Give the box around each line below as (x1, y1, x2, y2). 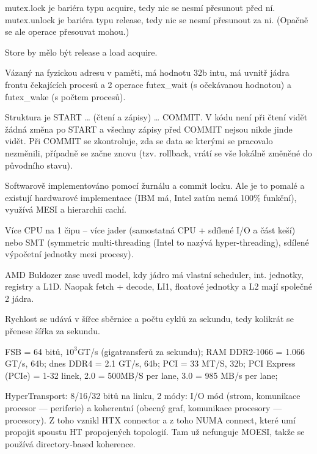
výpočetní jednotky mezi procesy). (5, 247, 134, 260)
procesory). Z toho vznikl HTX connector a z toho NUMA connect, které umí (5, 413, 296, 426)
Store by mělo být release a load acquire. (5, 45, 158, 58)
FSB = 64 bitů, (5, 345, 63, 357)
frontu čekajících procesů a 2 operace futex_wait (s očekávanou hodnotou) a (5, 78, 291, 90)
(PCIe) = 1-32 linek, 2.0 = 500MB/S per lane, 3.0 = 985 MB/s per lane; (5, 368, 278, 381)
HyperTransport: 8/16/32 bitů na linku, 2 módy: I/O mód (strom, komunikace (5, 389, 301, 402)
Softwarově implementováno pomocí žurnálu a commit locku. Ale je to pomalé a (5, 179, 305, 192)
